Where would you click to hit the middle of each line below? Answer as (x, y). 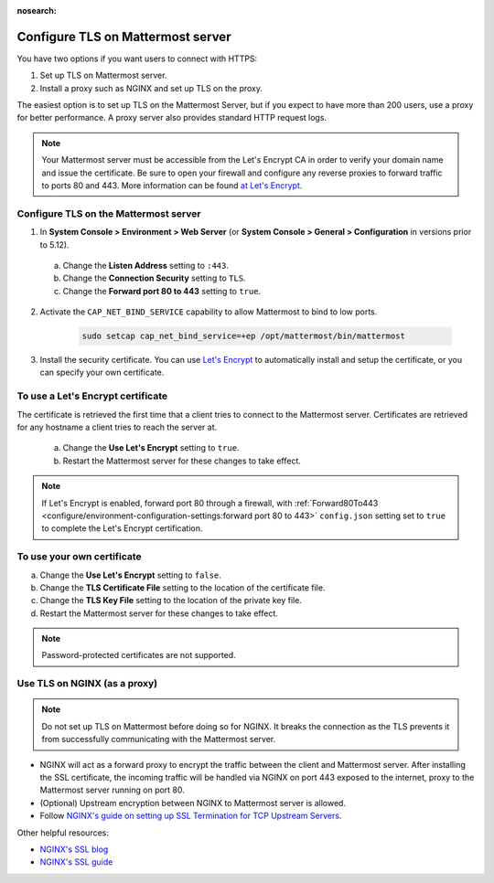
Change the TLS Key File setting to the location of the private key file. (171, 601)
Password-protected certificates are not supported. (139, 655)
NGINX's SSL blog (74, 849)
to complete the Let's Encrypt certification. (122, 528)
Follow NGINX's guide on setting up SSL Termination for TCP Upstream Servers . (191, 816)
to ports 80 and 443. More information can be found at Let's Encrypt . (172, 186)
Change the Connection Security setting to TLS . (154, 278)
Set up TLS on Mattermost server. (103, 75)
